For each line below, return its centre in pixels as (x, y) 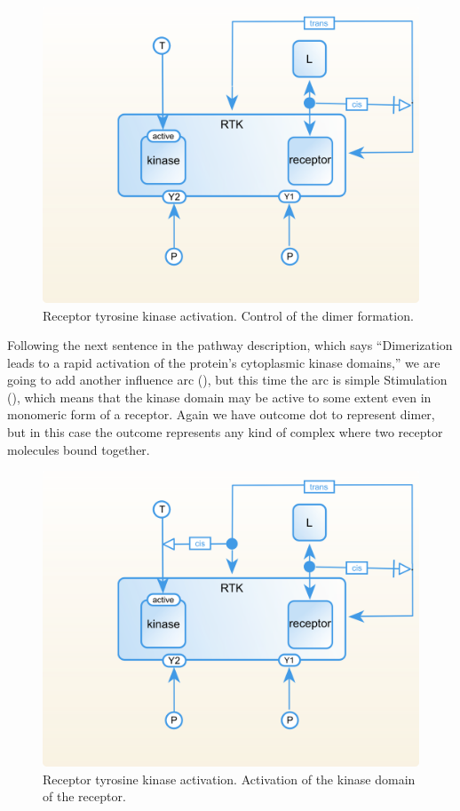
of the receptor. (84, 796)
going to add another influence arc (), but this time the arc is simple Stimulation (227, 380)
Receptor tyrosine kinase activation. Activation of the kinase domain (229, 779)
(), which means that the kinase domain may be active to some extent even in (219, 397)
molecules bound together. (79, 449)
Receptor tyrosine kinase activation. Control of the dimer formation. (228, 315)
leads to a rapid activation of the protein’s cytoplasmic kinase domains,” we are (224, 362)
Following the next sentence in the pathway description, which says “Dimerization (230, 345)
